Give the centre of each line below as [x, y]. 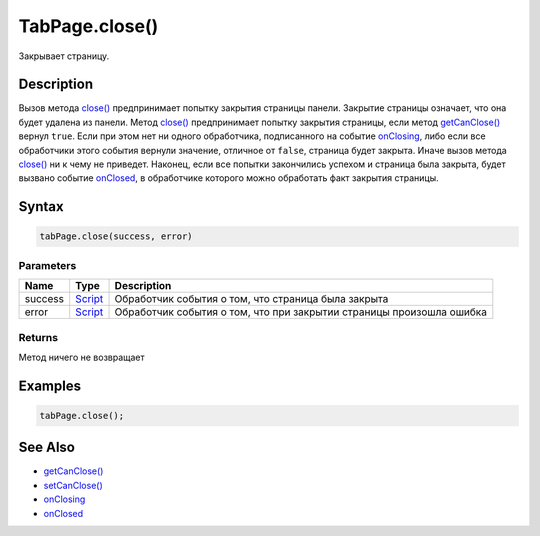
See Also [46, 447]
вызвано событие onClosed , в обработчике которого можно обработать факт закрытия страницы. [228, 178]
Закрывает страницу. [64, 56]
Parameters [47, 265]
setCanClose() [73, 485]
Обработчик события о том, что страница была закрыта [251, 299]
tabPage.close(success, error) [116, 236]
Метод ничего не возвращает [81, 357]
